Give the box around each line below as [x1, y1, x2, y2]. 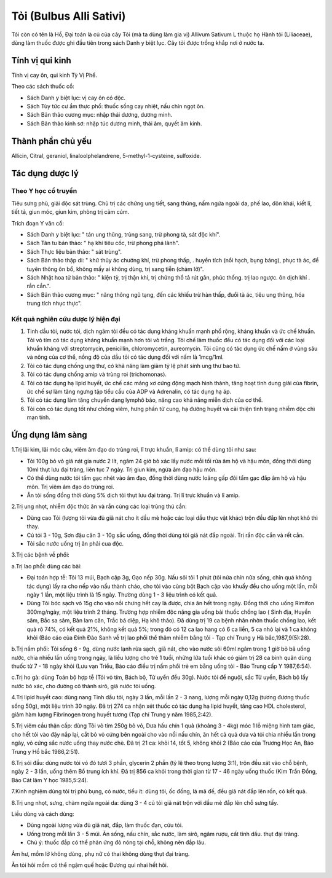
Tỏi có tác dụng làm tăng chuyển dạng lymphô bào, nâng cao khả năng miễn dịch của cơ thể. [26, 396, 263, 404]
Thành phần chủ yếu [11, 136, 92, 146]
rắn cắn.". [26, 283, 51, 290]
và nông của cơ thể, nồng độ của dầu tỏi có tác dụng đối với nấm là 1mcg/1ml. [26, 353, 224, 361]
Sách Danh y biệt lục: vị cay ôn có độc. [26, 94, 126, 101]
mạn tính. [26, 414, 50, 421]
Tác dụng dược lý [11, 168, 79, 178]
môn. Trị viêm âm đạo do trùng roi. [26, 483, 115, 490]
